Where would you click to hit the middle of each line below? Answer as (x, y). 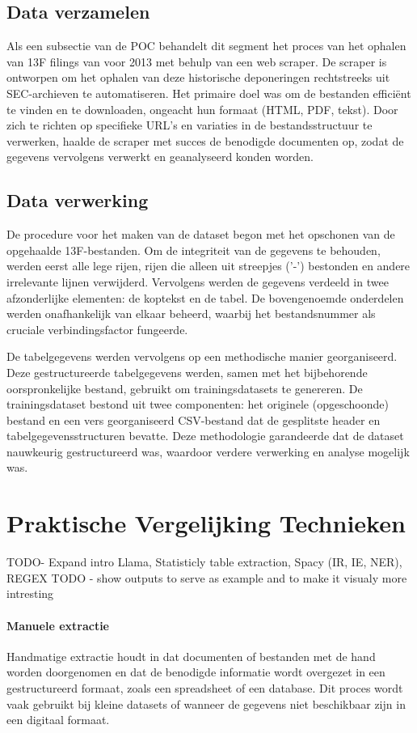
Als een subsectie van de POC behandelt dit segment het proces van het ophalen (206, 46)
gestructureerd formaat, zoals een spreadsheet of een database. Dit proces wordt (205, 687)
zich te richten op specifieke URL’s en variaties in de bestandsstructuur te (190, 125)
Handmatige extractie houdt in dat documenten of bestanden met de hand (191, 656)
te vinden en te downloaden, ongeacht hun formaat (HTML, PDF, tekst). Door (202, 109)
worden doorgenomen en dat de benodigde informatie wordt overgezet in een (196, 672)
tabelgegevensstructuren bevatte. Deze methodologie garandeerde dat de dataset (205, 436)
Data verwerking (78, 200)
